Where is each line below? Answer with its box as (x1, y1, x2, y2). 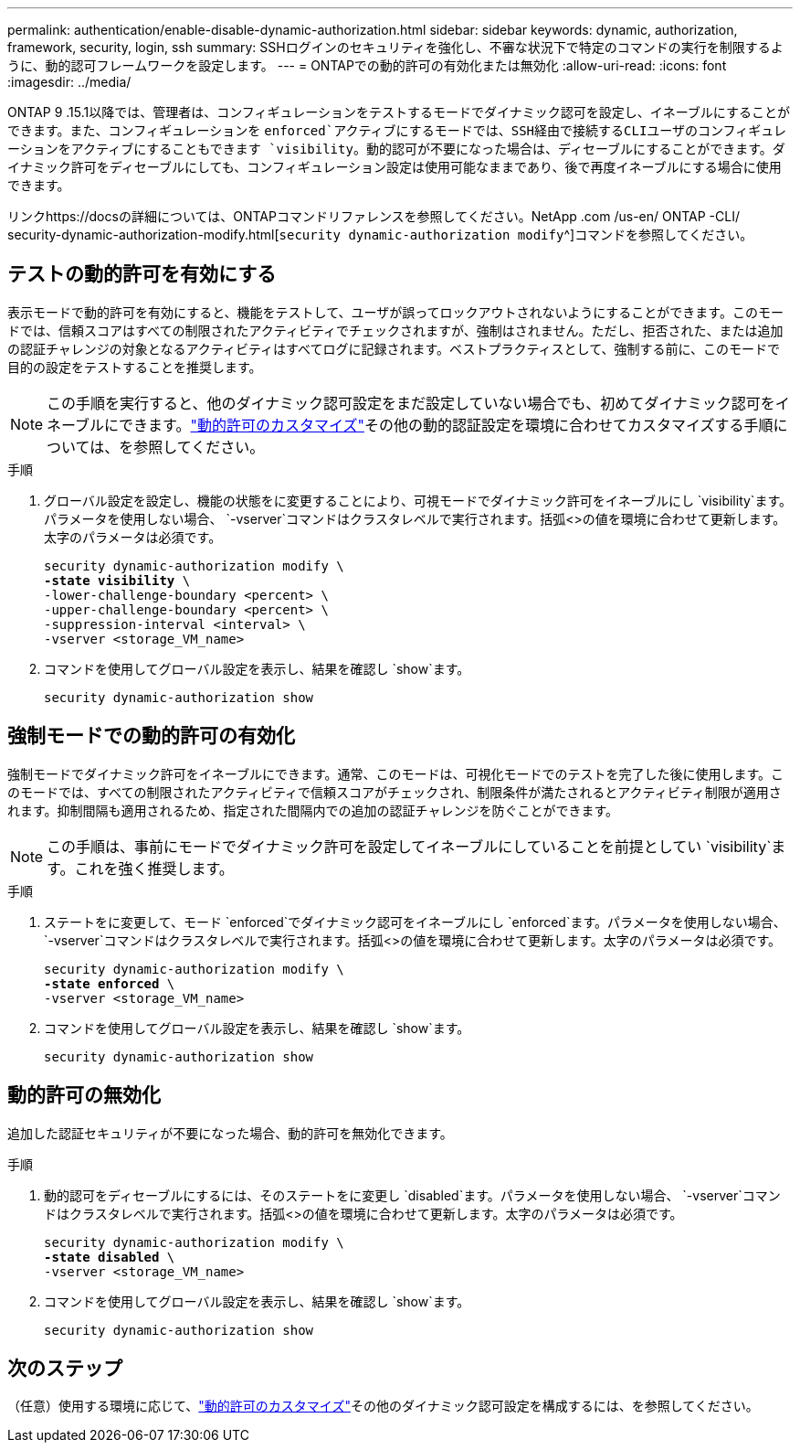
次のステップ (7, 1356, 122, 1380)
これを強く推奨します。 (74, 858, 234, 878)
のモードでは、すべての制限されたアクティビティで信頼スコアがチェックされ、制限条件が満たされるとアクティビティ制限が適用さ (7, 784, 782, 800)
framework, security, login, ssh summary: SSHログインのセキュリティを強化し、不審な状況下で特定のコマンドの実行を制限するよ (7, 39, 784, 55)
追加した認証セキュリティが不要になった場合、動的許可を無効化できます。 (7, 1125, 453, 1141)
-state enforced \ (44, 976, 175, 991)
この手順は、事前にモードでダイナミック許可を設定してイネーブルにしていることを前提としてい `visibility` (47, 837, 772, 856)
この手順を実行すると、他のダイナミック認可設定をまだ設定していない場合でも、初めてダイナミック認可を (47, 393, 775, 412)
